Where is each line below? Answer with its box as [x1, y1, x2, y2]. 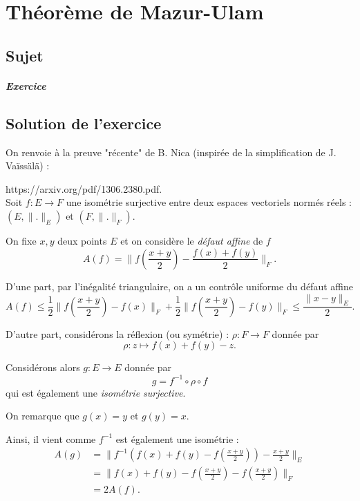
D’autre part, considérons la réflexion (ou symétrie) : [6, 326, 229, 341]
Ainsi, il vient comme [6, 431, 96, 446]
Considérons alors [6, 360, 80, 375]
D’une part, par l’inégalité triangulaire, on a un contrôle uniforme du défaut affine [6, 278, 353, 293]
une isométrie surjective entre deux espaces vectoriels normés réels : [66, 195, 352, 209]
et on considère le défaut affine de [120, 233, 263, 247]
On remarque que [6, 408, 79, 423]
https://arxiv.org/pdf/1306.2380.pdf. [6, 181, 162, 196]
